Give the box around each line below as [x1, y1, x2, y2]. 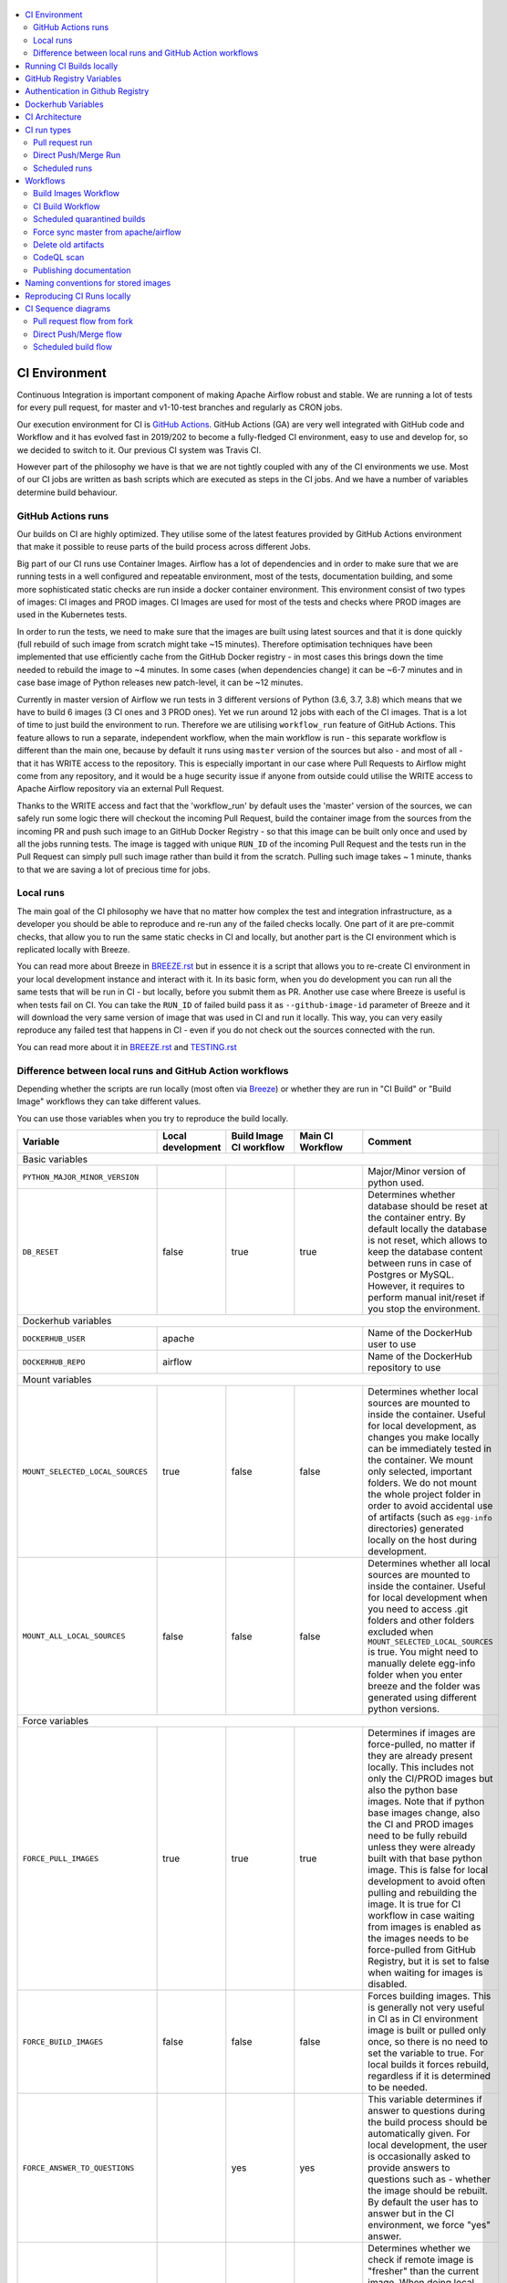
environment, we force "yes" [367, 2219, 491, 2232]
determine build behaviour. [16, 487, 119, 498]
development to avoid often [367, 1875, 486, 1888]
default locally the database [367, 1223, 488, 1236]
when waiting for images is [367, 1966, 483, 1979]
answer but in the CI [367, 2207, 455, 2220]
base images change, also [367, 1806, 481, 1819]
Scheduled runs [33, 163, 93, 174]
